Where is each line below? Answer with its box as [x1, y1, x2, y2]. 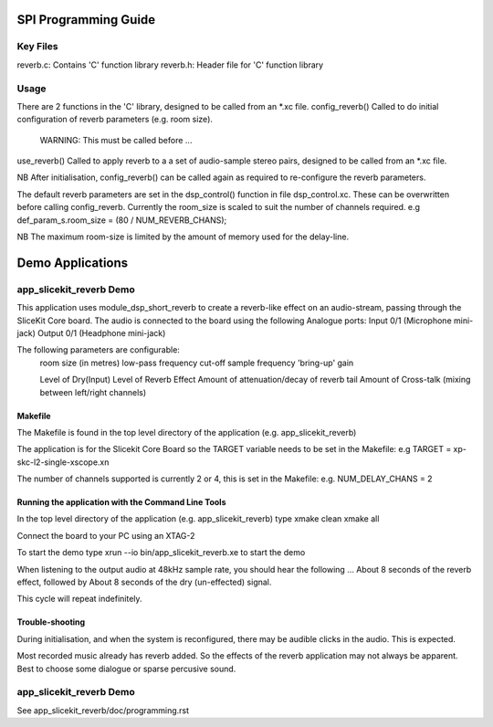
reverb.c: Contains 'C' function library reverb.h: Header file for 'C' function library [16, 59, 324, 70]
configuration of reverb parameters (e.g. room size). [16, 114, 214, 125]
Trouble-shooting [16, 616, 86, 627]
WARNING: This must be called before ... [39, 134, 193, 145]
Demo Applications [16, 255, 129, 270]
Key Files [16, 40, 58, 53]
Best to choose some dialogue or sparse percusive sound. [16, 663, 236, 674]
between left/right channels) [39, 386, 147, 397]
